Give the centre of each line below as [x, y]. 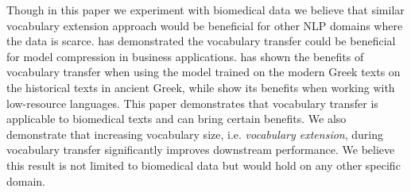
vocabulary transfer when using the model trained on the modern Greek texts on [204, 72]
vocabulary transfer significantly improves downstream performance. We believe [201, 150]
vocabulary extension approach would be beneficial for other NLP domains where [205, 25]
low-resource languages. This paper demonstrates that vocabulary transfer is [192, 103]
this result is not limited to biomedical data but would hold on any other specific [204, 165]
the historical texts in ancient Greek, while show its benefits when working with [201, 87]
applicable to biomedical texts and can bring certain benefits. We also [176, 119]
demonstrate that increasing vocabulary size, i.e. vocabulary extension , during [195, 134]
